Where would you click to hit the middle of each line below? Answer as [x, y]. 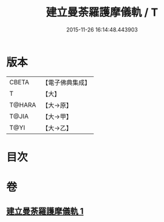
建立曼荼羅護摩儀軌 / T [102, 12]
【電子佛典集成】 [67, 82]
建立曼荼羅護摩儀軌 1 [45, 211]
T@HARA [23, 105]
